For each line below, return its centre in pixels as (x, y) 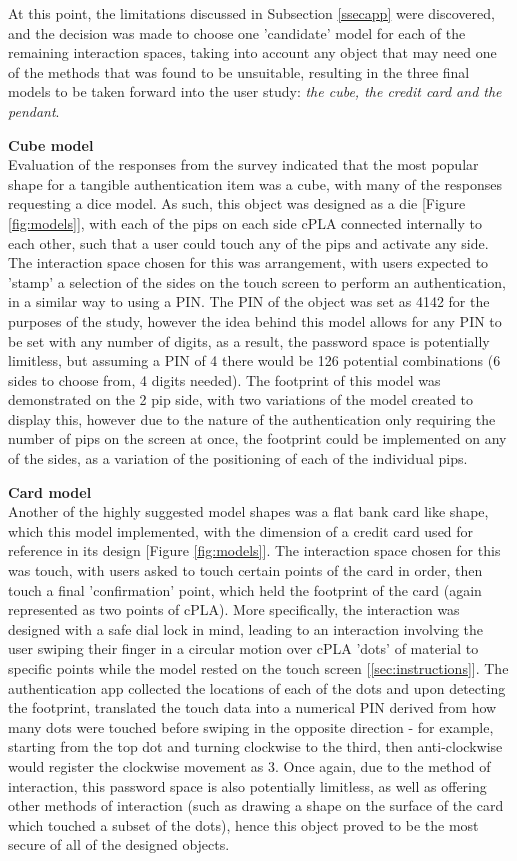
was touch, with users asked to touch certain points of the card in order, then (245, 570)
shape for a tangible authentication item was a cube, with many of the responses (255, 183)
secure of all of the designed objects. (119, 844)
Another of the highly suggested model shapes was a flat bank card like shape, (248, 511)
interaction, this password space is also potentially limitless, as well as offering (247, 785)
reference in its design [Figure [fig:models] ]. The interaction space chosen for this (254, 550)
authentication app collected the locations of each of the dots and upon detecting (257, 687)
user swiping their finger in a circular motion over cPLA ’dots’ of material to (243, 648)
